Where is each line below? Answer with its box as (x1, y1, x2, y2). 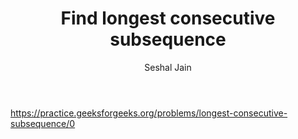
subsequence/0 (10, 117, 76, 129)
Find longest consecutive (60, 7, 276, 30)
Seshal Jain (144, 61, 192, 73)
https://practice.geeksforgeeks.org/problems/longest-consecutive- (10, 107, 288, 119)
